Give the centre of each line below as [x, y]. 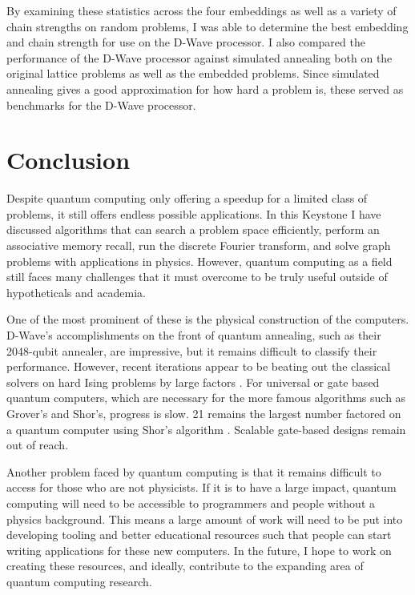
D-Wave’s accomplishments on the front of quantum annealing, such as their [194, 335]
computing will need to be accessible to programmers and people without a [191, 503]
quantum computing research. [79, 581]
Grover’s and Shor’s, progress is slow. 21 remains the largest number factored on [204, 413]
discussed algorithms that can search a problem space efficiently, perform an [193, 229]
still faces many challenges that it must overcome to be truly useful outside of [197, 277]
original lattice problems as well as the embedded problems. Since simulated [193, 73]
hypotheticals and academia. [76, 292]
